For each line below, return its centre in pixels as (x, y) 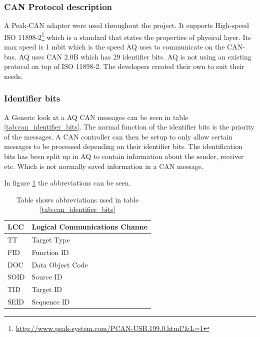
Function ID (50, 252)
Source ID (47, 277)
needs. (13, 76)
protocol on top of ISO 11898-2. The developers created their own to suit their (124, 66)
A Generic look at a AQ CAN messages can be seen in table (96, 117)
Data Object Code (60, 264)
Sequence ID (51, 302)
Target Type (51, 239)
